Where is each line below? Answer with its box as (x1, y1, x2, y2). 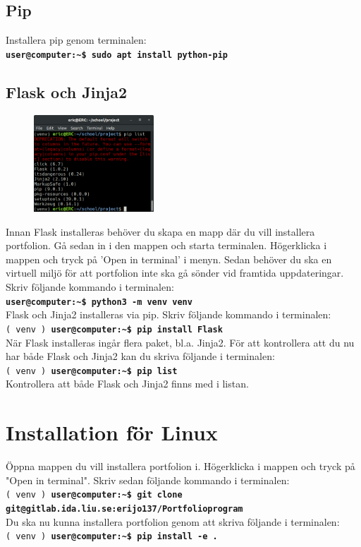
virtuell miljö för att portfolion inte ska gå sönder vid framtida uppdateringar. (6, 265, 344, 280)
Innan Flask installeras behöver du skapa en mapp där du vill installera (6, 224, 315, 239)
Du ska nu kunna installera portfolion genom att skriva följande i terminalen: (6, 514, 340, 529)
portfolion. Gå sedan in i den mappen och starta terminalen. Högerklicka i (6, 238, 327, 253)
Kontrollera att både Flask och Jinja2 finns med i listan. (6, 376, 249, 391)
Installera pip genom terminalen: (6, 32, 147, 47)
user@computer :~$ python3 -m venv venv (6, 296, 192, 307)
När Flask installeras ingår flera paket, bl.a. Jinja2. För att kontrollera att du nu (6, 335, 355, 349)
